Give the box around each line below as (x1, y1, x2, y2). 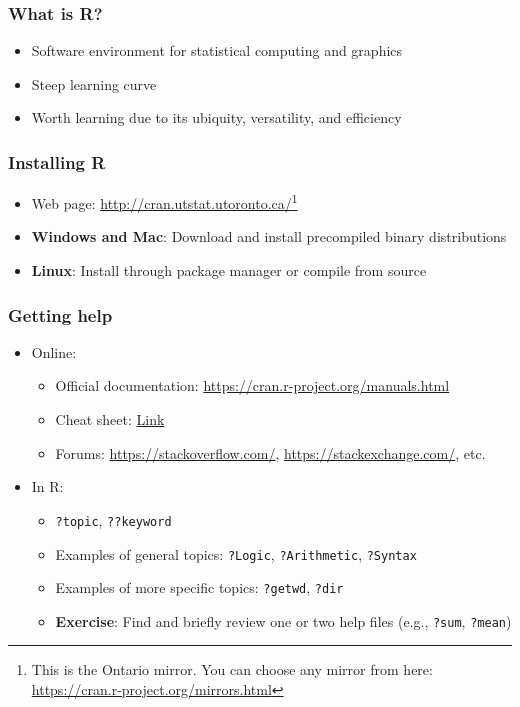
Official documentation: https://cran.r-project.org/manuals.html (55, 375, 450, 396)
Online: (31, 341, 77, 362)
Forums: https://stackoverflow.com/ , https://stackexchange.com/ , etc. (55, 442, 486, 463)
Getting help (8, 302, 113, 327)
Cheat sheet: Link (55, 409, 165, 430)
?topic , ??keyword (55, 509, 172, 530)
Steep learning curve (31, 73, 157, 94)
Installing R (8, 149, 106, 174)
